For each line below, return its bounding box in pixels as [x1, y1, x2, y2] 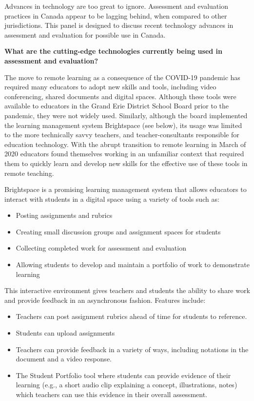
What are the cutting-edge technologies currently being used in [4, 46, 222, 56]
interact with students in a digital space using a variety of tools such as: [4, 193, 219, 204]
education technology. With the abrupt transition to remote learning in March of [4, 139, 246, 149]
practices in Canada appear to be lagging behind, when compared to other [4, 10, 227, 21]
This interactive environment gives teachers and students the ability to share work [4, 285, 250, 295]
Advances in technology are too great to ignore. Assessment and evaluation [4, 1, 228, 11]
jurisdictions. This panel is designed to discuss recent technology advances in [4, 20, 234, 30]
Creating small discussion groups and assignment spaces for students [16, 226, 221, 236]
